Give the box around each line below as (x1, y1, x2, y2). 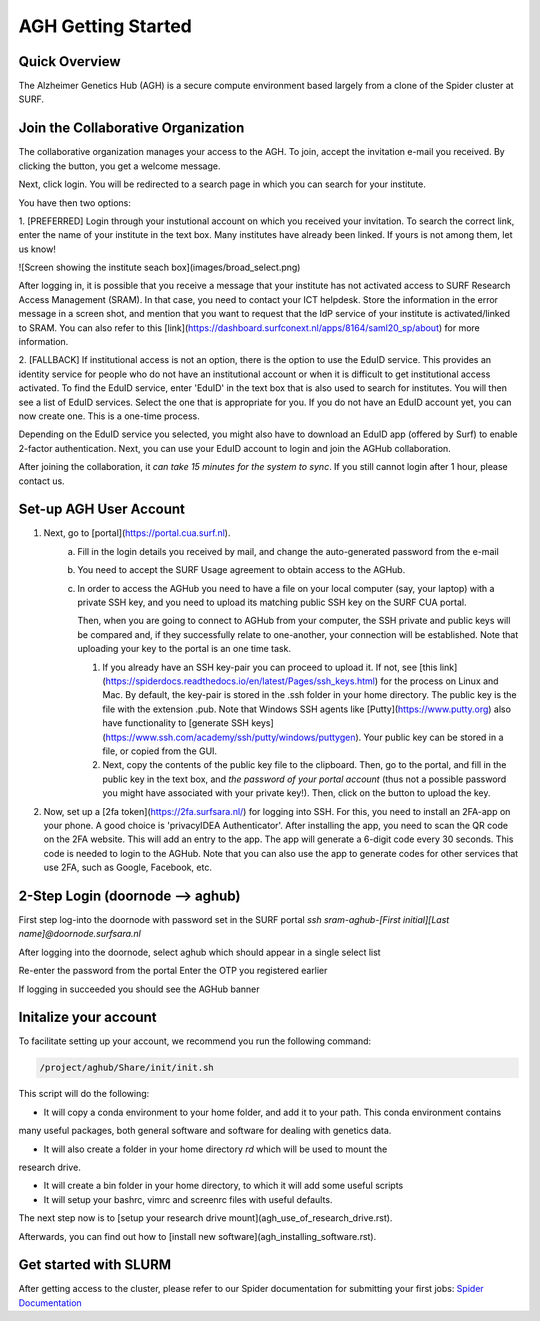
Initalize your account (18, 1009, 157, 1026)
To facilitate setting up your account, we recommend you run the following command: (18, 1035, 372, 1047)
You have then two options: (18, 196, 132, 209)
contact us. (18, 475, 65, 487)
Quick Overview (18, 53, 121, 70)
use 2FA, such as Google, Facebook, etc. (43, 861, 212, 874)
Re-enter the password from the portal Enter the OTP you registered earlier (18, 965, 328, 977)
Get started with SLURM (18, 1256, 172, 1274)
